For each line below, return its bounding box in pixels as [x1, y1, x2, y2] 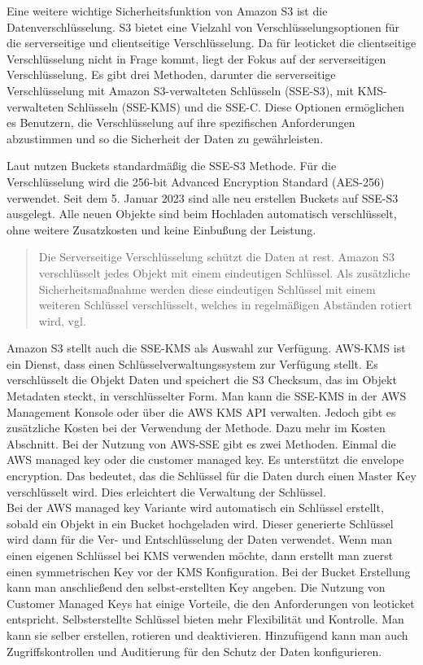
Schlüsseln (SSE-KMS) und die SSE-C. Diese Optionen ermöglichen [68, 98, 404, 115]
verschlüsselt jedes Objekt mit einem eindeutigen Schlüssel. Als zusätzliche [38, 264, 411, 281]
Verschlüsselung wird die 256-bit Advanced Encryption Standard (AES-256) [7, 173, 385, 190]
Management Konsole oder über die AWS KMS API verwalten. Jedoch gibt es [7, 403, 396, 420]
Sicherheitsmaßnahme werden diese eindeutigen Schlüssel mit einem [38, 280, 376, 297]
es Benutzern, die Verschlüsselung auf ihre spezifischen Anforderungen [7, 114, 355, 131]
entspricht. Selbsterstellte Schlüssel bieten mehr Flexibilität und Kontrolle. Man [7, 610, 404, 628]
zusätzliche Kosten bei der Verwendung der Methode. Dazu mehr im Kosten [7, 419, 386, 436]
